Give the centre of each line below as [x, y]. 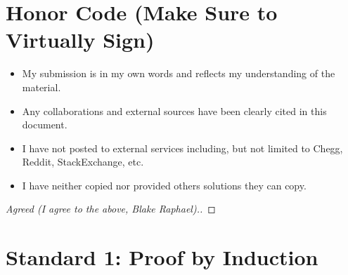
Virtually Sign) [80, 40]
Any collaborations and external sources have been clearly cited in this [174, 110]
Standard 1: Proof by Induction [162, 257]
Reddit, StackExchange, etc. [83, 162]
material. [41, 87]
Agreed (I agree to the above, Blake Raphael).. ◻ [111, 209]
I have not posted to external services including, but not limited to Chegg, [182, 148]
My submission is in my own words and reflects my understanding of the [179, 73]
